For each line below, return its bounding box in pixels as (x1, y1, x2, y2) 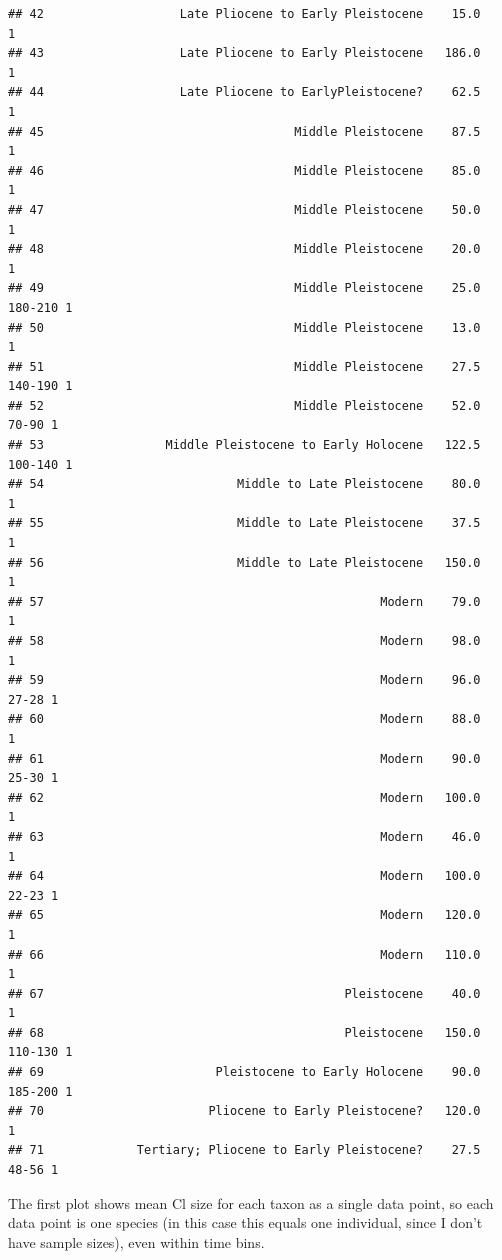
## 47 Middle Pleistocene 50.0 (8, 202, 481, 217)
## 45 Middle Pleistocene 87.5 (8, 124, 481, 139)
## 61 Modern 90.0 (8, 751, 481, 766)
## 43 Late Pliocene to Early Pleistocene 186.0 (8, 46, 481, 61)
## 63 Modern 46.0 (8, 829, 481, 844)
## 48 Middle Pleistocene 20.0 (8, 242, 481, 257)
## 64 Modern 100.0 (8, 869, 481, 884)
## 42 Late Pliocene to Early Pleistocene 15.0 (8, 7, 481, 21)
